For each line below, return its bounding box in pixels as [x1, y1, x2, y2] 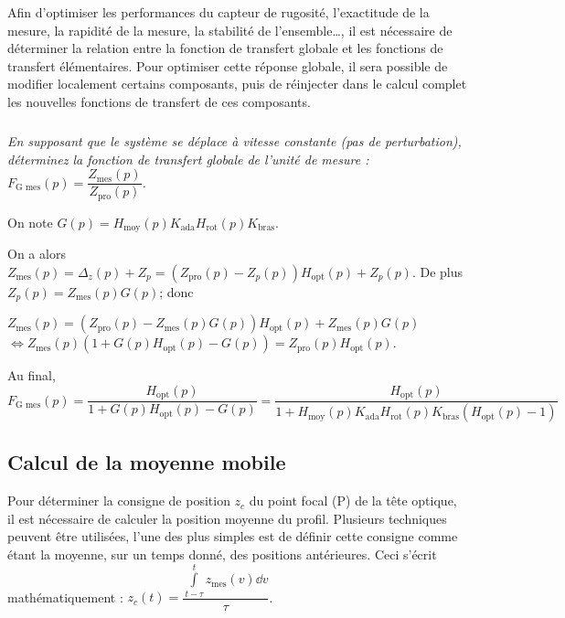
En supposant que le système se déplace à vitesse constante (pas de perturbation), [7, 131, 462, 150]
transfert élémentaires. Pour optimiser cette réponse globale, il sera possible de [7, 56, 448, 75]
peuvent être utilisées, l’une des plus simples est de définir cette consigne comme [7, 527, 458, 546]
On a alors [7, 244, 66, 263]
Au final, [7, 366, 56, 385]
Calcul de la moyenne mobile [7, 448, 286, 476]
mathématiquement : [7, 587, 123, 606]
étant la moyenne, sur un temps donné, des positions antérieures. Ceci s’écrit [7, 545, 437, 564]
